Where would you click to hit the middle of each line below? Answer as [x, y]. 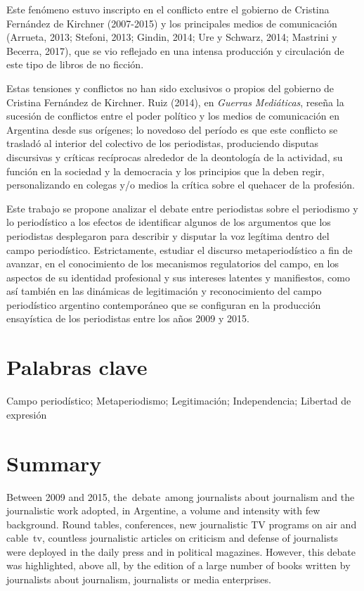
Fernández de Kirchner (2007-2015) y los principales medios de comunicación [172, 23]
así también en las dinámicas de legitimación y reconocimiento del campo [164, 291]
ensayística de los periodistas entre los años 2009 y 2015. [128, 318]
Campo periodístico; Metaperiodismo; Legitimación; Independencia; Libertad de [179, 401]
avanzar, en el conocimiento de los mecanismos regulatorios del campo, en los [173, 263]
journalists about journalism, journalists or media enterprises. [139, 579]
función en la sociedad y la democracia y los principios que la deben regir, [165, 171]
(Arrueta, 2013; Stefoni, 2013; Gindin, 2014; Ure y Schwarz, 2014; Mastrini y [172, 37]
